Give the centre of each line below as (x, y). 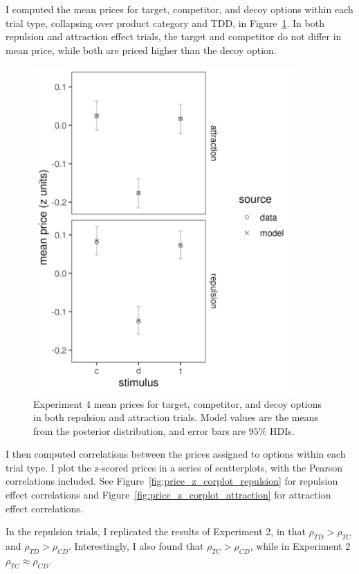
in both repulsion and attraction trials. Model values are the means (176, 417)
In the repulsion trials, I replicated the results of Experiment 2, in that (156, 531)
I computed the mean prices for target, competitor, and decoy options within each (179, 9)
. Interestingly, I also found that (136, 546)
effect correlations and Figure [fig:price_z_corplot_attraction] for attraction (168, 495)
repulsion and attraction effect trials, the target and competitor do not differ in (174, 36)
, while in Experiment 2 (300, 546)
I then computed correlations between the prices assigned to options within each (176, 454)
